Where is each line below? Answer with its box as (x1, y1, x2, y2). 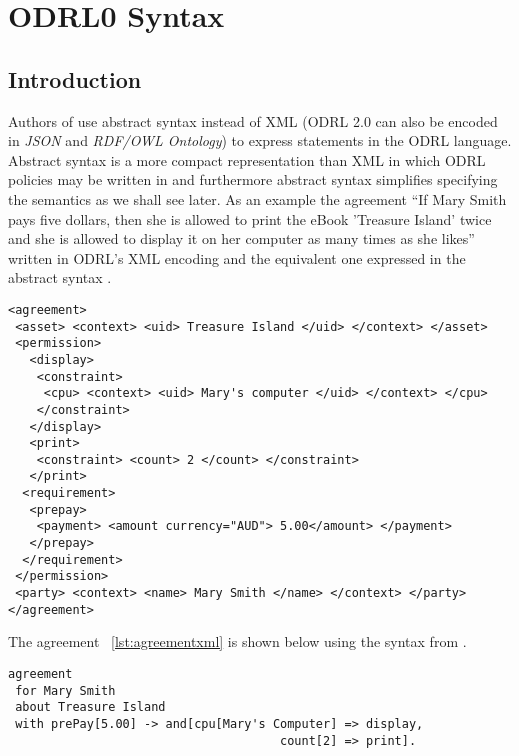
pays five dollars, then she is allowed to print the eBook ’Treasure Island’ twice (8, 208, 492, 229)
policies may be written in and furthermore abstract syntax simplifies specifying (8, 169, 498, 190)
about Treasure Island (15, 700, 166, 715)
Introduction (8, 63, 142, 94)
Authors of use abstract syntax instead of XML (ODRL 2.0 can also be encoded (8, 110, 498, 131)
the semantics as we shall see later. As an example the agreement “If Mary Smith (8, 188, 507, 209)
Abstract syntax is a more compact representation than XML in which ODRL (8, 149, 486, 170)
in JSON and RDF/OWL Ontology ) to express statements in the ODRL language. (8, 130, 512, 151)
